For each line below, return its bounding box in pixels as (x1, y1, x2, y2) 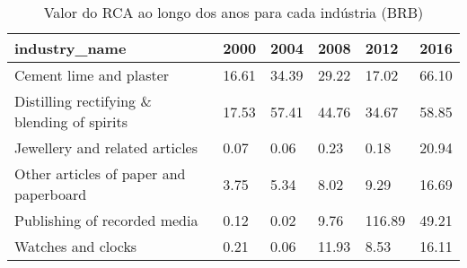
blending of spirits (14, 111, 128, 132)
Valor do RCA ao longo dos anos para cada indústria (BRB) (43, 2, 424, 22)
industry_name (14, 38, 127, 58)
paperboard (14, 184, 87, 204)
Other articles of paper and (14, 163, 186, 184)
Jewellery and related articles (14, 137, 198, 158)
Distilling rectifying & (14, 91, 152, 111)
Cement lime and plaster (14, 65, 170, 85)
